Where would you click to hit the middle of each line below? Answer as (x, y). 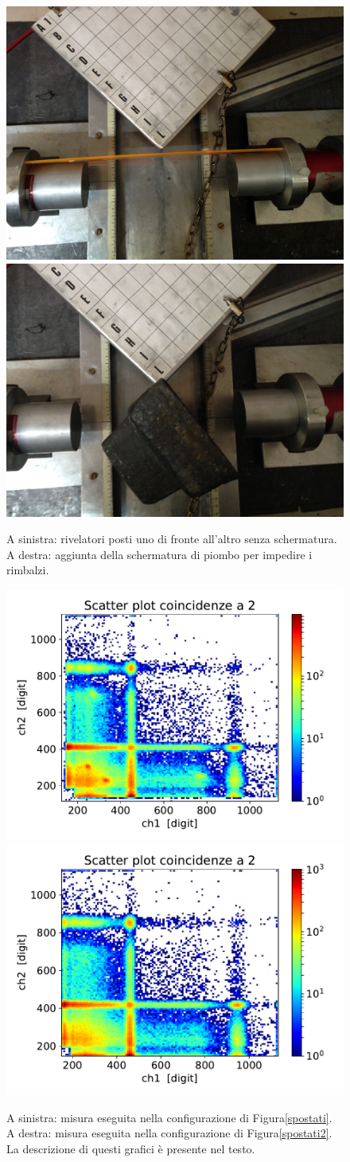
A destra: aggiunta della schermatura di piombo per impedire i (159, 554)
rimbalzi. (28, 570)
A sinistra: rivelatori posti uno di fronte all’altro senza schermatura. (172, 539)
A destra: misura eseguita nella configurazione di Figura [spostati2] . (169, 1133)
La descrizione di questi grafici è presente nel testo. (131, 1149)
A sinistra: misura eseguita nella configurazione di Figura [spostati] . (169, 1117)
